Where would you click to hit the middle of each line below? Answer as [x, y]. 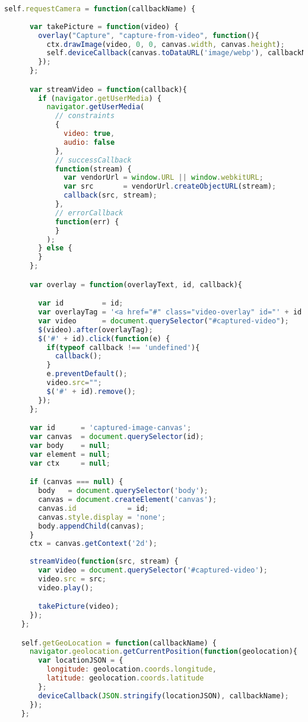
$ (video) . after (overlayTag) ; [96, 330]
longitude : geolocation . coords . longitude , [132, 669]
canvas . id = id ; [93, 508]
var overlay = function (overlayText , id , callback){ [136, 284]
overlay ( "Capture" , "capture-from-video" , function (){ [149, 35]
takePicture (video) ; [79, 607]
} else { [55, 248]
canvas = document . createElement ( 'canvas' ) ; [128, 500]
